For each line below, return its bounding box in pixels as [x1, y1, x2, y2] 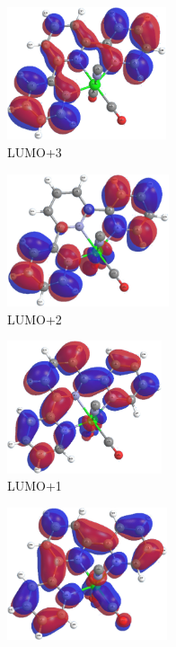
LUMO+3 [7, 142, 62, 161]
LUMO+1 [7, 476, 62, 495]
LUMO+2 [7, 309, 62, 328]
